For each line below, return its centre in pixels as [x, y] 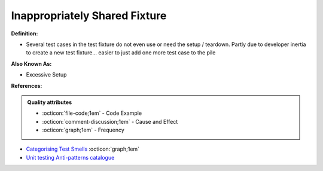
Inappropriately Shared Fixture [89, 16]
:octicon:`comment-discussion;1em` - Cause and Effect [110, 121]
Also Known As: [31, 63]
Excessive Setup [46, 75]
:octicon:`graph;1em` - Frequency [83, 130]
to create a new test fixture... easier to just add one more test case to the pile [121, 53]
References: [27, 85]
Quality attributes [49, 102]
